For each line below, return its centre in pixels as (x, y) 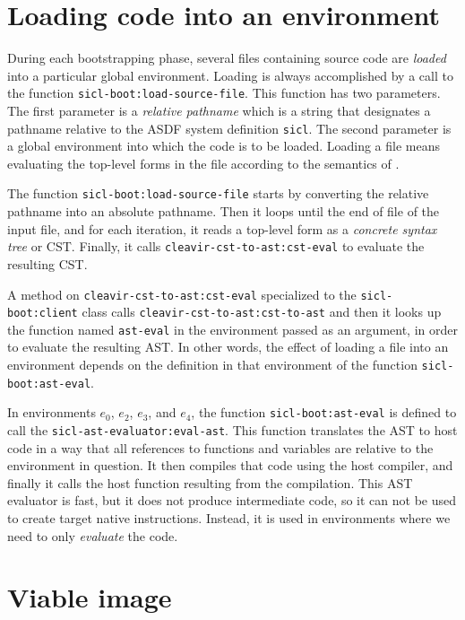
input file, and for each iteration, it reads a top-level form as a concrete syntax (222, 228)
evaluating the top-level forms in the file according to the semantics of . (203, 163)
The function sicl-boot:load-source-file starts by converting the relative (218, 193)
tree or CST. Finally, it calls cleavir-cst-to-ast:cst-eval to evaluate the (216, 246)
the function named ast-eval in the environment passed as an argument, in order (232, 329)
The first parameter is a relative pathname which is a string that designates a (219, 110)
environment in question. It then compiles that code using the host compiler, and (230, 465)
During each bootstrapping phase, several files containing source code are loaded (227, 58)
